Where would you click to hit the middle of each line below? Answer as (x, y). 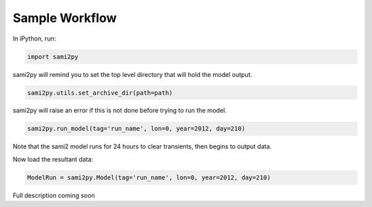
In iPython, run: (34, 39)
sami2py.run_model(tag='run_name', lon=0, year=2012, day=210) (136, 129)
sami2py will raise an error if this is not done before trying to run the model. (120, 111)
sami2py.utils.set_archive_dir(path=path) (100, 92)
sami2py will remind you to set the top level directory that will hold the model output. (133, 74)
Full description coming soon (54, 195)
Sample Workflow (65, 18)
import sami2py (53, 56)
